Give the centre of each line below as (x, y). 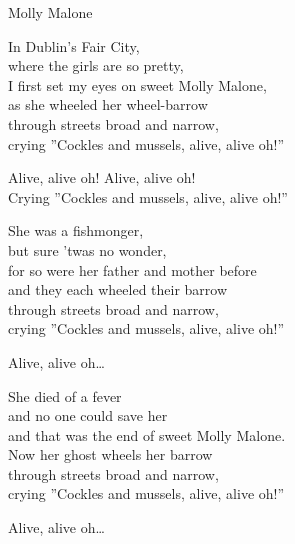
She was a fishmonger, (76, 230)
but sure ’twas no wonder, (87, 249)
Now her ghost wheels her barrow (110, 454)
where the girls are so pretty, (96, 65)
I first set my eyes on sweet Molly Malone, (137, 84)
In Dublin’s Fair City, (74, 45)
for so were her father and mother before (132, 269)
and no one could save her (88, 415)
